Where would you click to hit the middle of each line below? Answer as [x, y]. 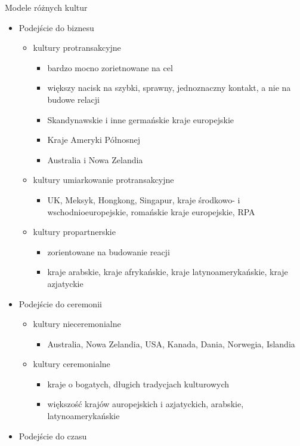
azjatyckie [65, 283]
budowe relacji [73, 99]
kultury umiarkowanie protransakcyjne [103, 180]
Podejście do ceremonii [60, 303]
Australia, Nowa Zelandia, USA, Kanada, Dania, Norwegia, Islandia [171, 343]
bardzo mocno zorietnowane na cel [110, 67]
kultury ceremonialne [72, 364]
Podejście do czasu [53, 436]
